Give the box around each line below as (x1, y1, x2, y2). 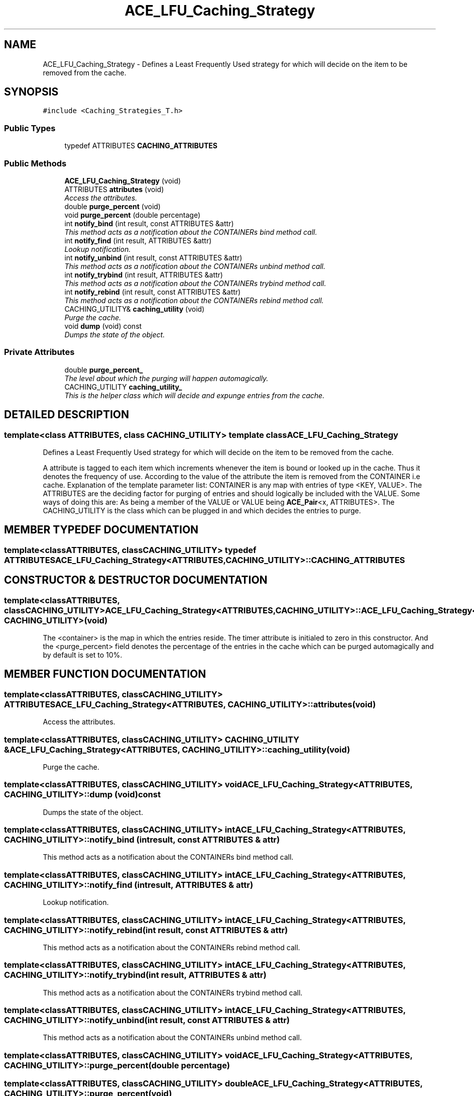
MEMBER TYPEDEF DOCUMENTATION (4, 523, 199, 536)
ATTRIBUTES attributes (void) (64, 185, 164, 194)
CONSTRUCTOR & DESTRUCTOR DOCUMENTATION (4, 574, 268, 587)
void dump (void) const (64, 321, 142, 330)
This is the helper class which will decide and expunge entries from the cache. (64, 391, 325, 400)
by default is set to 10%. (43, 650, 123, 659)
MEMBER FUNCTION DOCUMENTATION (4, 668, 206, 681)
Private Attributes (4, 347, 75, 357)
